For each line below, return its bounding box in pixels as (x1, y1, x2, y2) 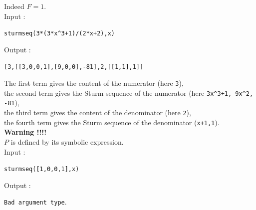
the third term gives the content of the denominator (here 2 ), (4, 107, 191, 118)
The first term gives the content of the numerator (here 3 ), (4, 78, 184, 88)
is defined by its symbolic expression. (10, 136, 124, 147)
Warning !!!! (4, 127, 47, 137)
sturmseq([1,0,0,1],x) (4, 166, 79, 173)
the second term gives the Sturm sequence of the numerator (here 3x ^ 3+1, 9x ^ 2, (4, 87, 254, 98)
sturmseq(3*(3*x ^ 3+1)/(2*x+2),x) (4, 30, 115, 37)
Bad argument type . (4, 197, 67, 207)
